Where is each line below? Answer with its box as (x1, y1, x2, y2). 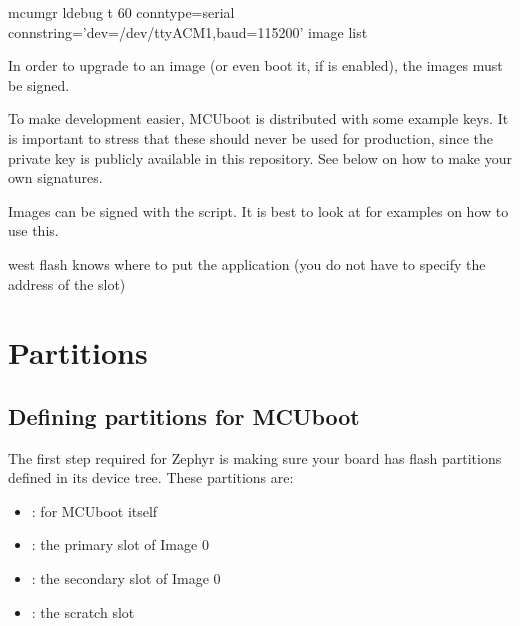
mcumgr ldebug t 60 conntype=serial (8, 2, 235, 22)
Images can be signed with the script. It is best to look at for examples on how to (8, 200, 509, 221)
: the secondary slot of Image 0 (31, 568, 221, 589)
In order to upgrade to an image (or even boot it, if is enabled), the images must (8, 55, 503, 76)
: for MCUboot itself (31, 500, 158, 521)
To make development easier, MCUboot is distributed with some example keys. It (8, 108, 509, 129)
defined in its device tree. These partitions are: (8, 467, 294, 488)
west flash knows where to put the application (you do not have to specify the (8, 253, 486, 274)
